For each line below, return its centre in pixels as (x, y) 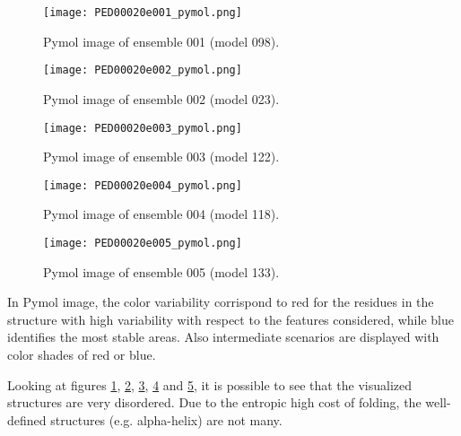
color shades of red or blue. (82, 355)
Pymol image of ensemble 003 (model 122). (161, 157)
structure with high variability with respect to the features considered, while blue (230, 319)
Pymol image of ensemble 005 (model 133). (161, 271)
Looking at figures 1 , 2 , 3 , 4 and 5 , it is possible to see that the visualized (210, 384)
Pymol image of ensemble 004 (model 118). (161, 214)
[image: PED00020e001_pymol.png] (143, 13)
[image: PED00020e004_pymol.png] (143, 185)
